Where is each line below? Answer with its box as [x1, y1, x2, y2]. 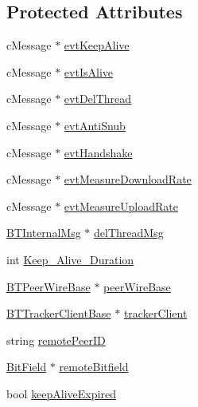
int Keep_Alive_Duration [6, 251, 134, 267]
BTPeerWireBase [6, 278, 91, 294]
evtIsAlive [64, 63, 113, 80]
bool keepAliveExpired [6, 385, 116, 401]
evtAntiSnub [64, 117, 126, 133]
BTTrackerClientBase [6, 305, 111, 322]
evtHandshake [64, 144, 133, 160]
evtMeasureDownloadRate [64, 171, 192, 188]
